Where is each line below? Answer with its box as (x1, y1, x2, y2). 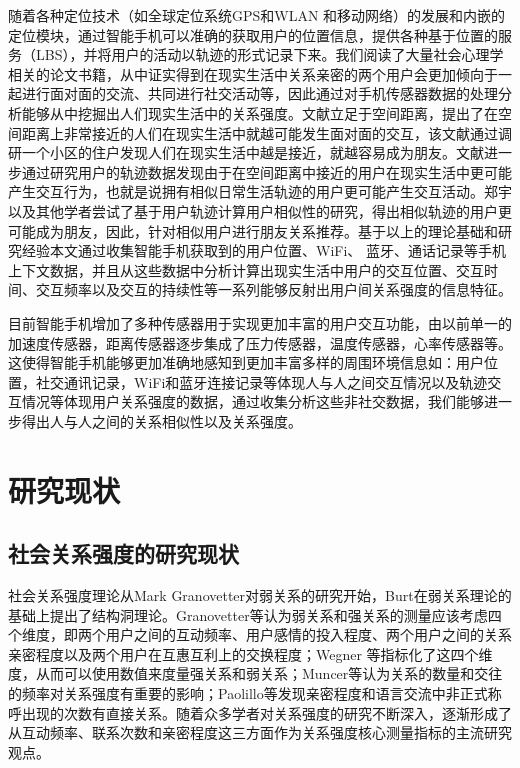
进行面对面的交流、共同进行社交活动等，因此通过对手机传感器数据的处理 (21, 83, 498, 104)
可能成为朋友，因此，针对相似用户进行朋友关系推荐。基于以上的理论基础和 (8, 220, 498, 241)
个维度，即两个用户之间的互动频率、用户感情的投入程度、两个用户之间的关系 (8, 624, 512, 645)
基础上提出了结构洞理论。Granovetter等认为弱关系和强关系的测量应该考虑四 (8, 604, 502, 625)
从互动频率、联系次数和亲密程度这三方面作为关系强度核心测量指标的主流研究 (8, 722, 512, 743)
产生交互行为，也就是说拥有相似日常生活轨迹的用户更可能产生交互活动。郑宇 (8, 181, 512, 202)
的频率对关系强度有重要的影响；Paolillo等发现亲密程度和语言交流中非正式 (8, 683, 488, 704)
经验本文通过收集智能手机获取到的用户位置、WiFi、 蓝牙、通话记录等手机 (21, 240, 506, 261)
